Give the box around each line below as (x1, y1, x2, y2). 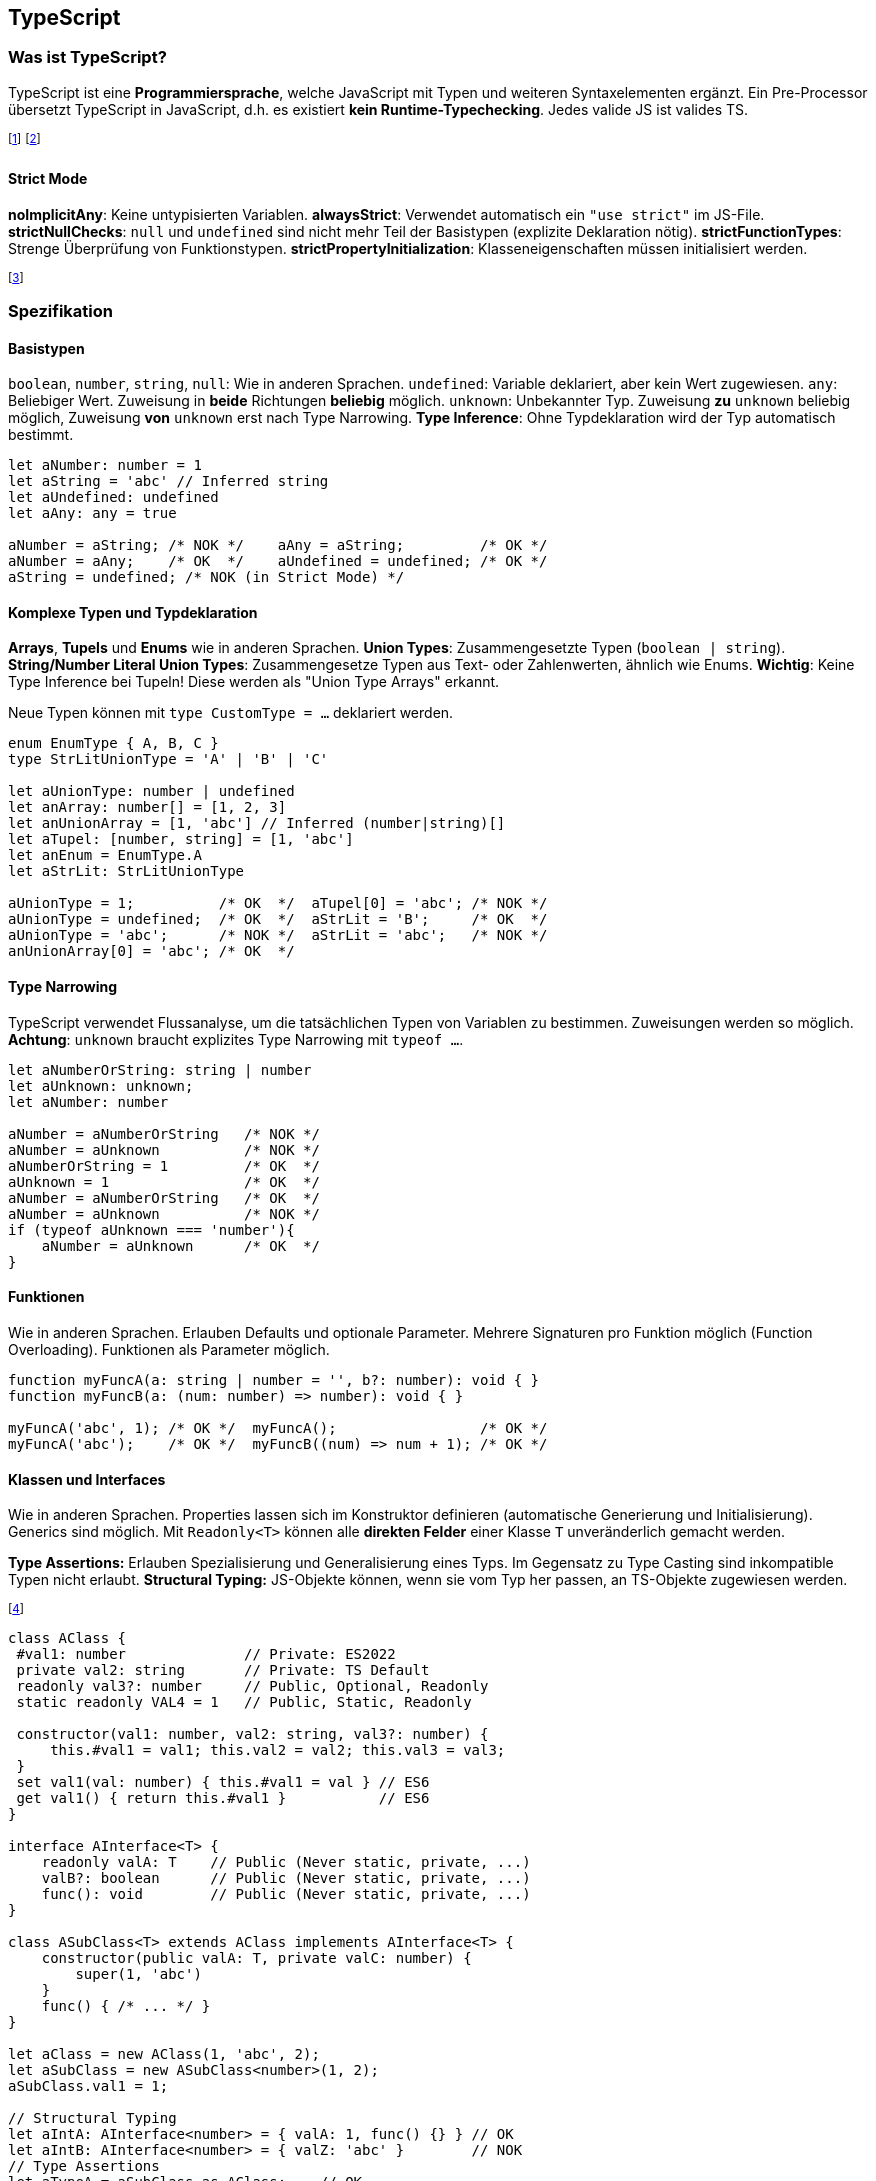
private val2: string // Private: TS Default (16, 1662, 430, 1679)
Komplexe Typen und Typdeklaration (8, 603, 258, 621)
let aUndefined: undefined (8, 489, 219, 506)
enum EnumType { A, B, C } (8, 735, 219, 752)
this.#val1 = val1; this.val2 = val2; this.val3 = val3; (50, 1742, 506, 1759)
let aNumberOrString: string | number (8, 1061, 312, 1078)
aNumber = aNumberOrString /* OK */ (8, 1189, 320, 1206)
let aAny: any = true (8, 505, 177, 522)
